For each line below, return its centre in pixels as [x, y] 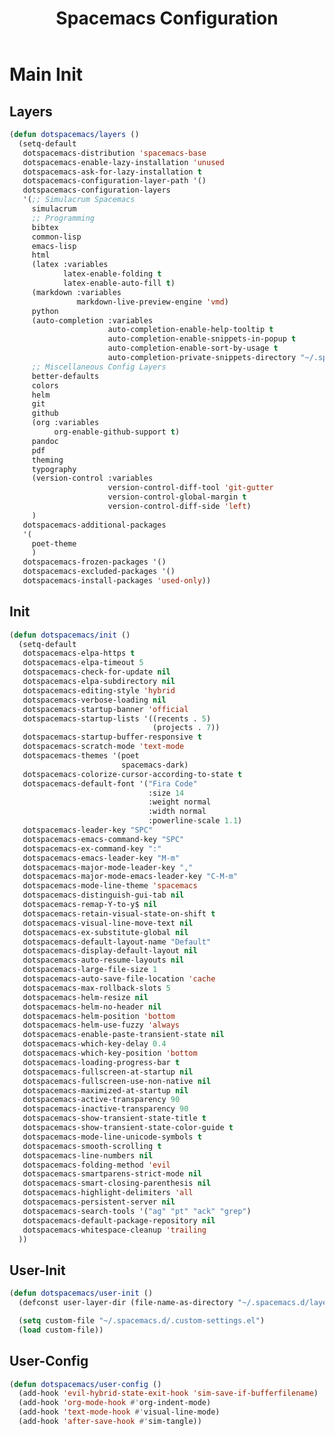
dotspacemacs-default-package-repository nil [119, 1220]
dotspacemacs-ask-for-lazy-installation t [112, 172]
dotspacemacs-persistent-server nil [99, 1202]
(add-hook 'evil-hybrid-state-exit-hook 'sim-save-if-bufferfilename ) [168, 1393]
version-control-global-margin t [177, 497]
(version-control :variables [92, 478]
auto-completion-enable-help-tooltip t [190, 330]
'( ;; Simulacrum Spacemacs [79, 200]
